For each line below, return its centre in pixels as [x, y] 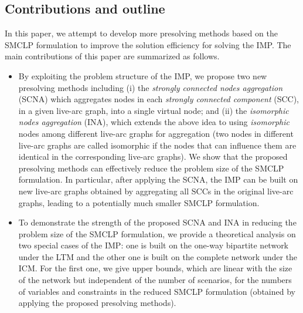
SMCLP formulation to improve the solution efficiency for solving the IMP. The [148, 44]
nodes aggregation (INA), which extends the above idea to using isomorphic [154, 122]
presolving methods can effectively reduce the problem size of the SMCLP [151, 168]
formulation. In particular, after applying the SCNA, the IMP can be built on [158, 179]
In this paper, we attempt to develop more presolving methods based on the [141, 33]
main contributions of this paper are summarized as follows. [112, 56]
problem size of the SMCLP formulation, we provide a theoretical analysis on [157, 233]
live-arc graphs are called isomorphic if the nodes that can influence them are [157, 145]
